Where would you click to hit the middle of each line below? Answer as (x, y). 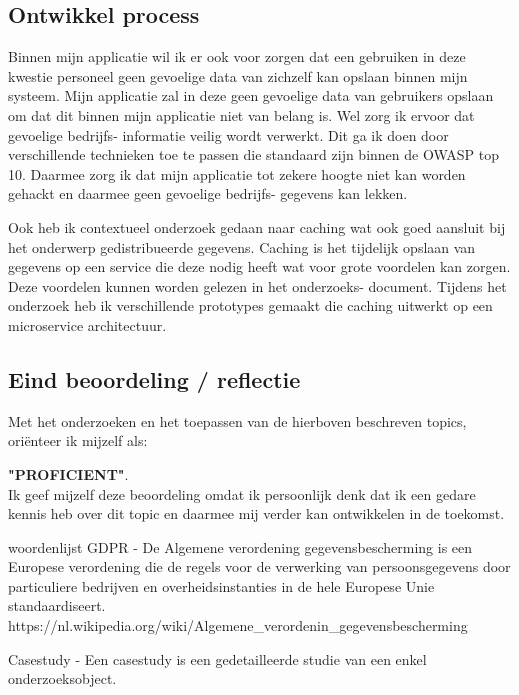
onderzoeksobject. (62, 678)
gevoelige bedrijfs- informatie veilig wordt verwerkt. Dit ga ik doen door (228, 134)
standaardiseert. (57, 605)
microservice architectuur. (87, 324)
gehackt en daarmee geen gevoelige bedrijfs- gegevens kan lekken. (208, 193)
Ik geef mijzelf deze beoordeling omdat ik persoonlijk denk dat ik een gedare (242, 493)
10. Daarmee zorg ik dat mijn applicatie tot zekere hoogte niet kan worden (237, 173)
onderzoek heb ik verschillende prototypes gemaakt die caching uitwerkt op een (250, 305)
